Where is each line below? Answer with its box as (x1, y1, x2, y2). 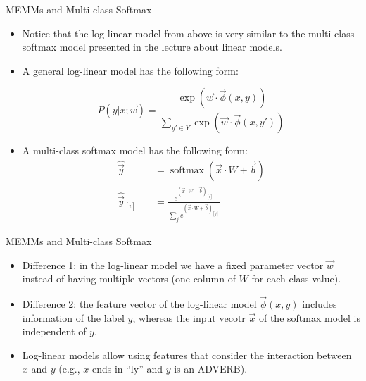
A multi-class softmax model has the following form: (22, 143, 248, 158)
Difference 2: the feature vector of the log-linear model (22, 296, 257, 311)
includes (302, 296, 337, 311)
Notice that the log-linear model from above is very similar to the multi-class (22, 25, 355, 40)
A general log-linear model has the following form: (22, 63, 239, 77)
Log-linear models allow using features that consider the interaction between (22, 347, 352, 362)
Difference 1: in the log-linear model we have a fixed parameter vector (22, 257, 324, 272)
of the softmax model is (258, 310, 360, 325)
